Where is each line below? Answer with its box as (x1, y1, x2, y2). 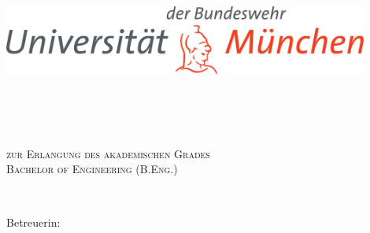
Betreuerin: (6, 213, 61, 230)
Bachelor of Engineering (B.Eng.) (6, 161, 178, 177)
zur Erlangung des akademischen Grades (6, 145, 210, 161)
